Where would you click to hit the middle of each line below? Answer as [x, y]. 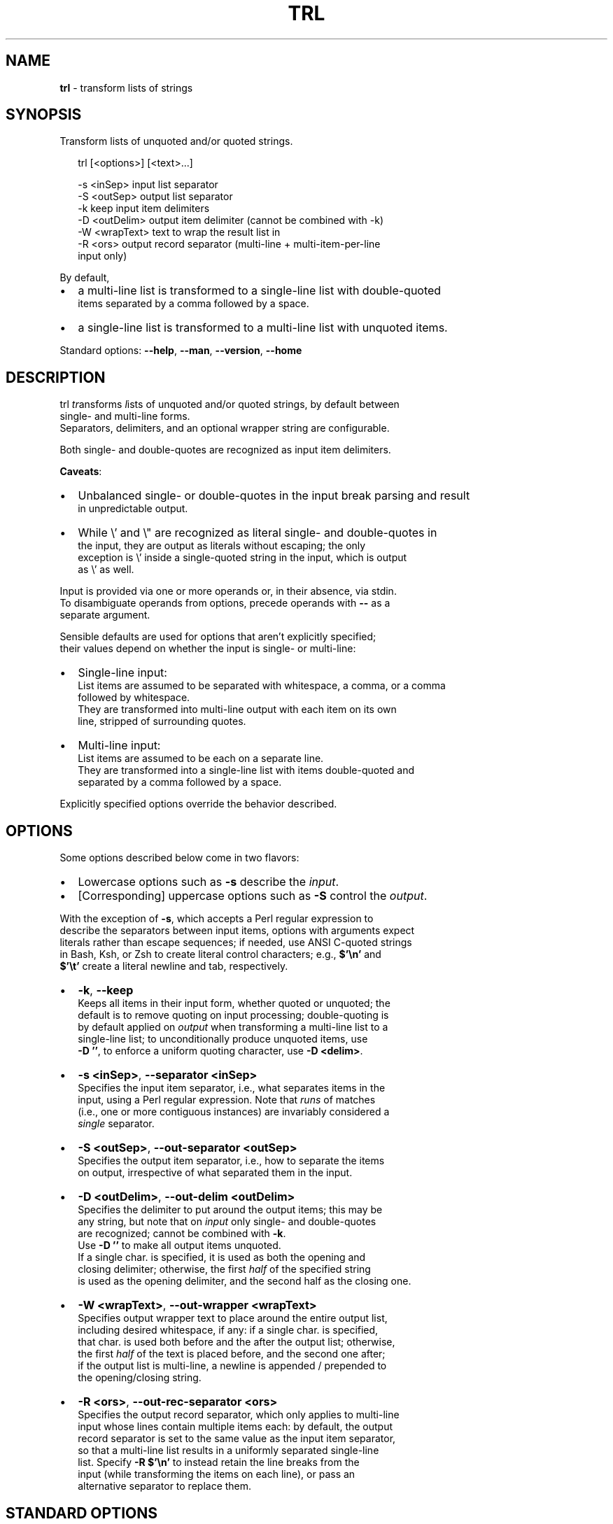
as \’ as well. [106, 570]
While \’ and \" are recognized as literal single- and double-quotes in [258, 533]
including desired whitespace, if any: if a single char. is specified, [228, 1330]
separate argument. [105, 615]
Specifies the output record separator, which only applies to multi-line [239, 1415]
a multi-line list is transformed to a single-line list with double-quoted [260, 291]
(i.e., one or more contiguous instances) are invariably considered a [234, 1112]
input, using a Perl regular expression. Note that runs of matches [227, 1100]
